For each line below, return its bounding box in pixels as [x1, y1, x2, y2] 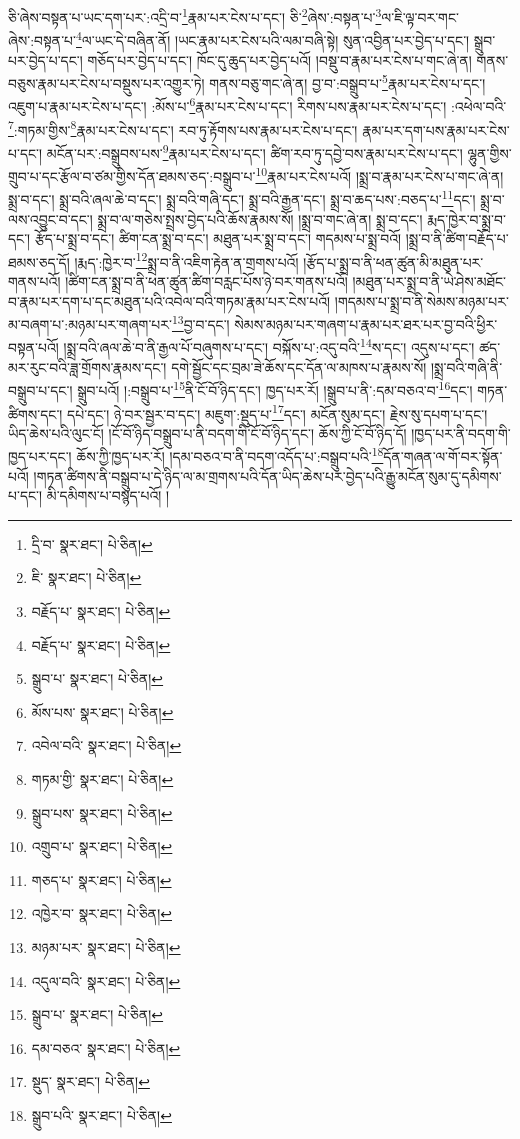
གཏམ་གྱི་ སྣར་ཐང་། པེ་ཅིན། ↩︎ [31, 769, 174, 789]
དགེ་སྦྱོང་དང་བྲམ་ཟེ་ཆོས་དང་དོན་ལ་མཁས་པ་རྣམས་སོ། [171, 356, 427, 377]
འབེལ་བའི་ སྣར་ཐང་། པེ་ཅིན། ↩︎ [31, 735, 182, 756]
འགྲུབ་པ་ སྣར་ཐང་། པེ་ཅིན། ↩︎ [31, 836, 173, 857]
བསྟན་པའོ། [8, 337, 59, 358]
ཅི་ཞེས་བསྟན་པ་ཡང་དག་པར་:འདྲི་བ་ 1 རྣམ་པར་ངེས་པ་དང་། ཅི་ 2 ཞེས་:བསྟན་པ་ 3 [8, 4, 382, 27]
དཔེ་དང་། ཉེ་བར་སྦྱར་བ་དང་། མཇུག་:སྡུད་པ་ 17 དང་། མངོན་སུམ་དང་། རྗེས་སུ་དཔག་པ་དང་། [67, 400, 488, 424]
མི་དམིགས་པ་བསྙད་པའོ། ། [46, 485, 170, 506]
